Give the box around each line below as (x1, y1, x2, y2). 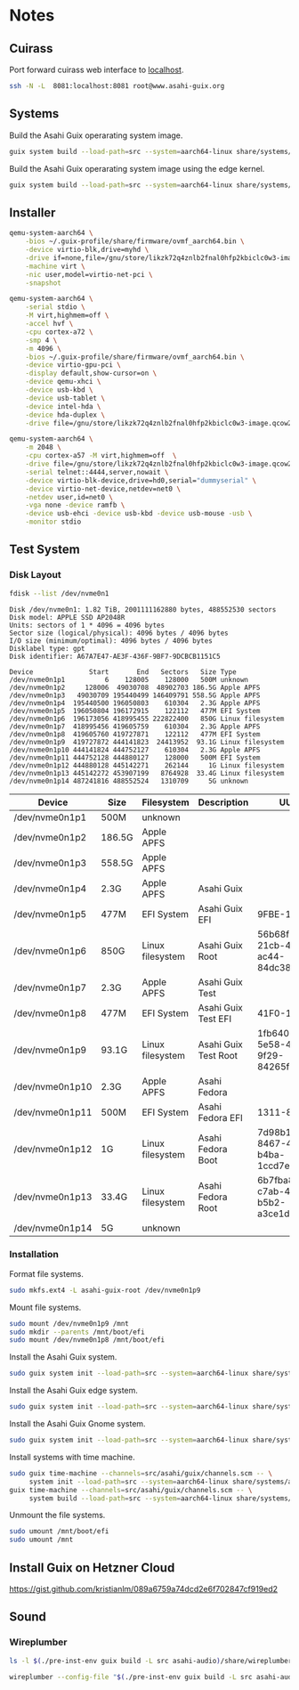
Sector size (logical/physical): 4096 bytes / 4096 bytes (9, 629, 229, 638)
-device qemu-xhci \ (25, 378, 101, 386)
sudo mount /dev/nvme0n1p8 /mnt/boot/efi (9, 1336, 166, 1345)
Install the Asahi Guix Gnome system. (9, 1418, 146, 1429)
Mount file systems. (9, 1302, 82, 1312)
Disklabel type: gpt (9, 644, 86, 653)
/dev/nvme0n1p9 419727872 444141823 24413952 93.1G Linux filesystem (9, 737, 285, 746)
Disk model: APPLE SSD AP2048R (9, 613, 125, 622)
